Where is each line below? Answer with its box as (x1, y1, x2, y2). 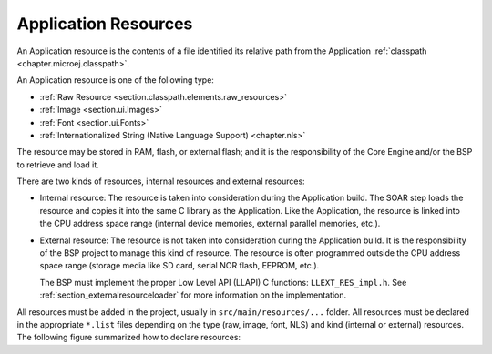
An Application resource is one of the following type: (16, 75, 214, 86)
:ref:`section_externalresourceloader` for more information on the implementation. (39, 289, 347, 300)
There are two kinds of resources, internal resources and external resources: (16, 176, 305, 187)
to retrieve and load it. (16, 159, 99, 170)
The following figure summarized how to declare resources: (16, 332, 241, 343)
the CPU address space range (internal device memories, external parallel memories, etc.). (39, 218, 381, 229)
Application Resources (16, 14, 193, 34)
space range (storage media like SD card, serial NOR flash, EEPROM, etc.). (39, 260, 320, 271)
